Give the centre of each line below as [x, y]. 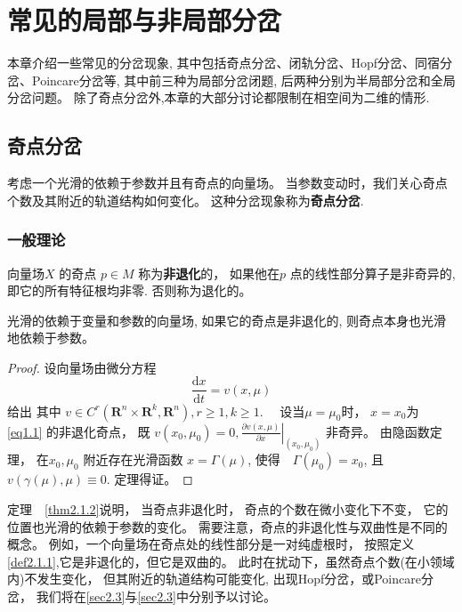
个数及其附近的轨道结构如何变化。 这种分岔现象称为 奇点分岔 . [186, 200]
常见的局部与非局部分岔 [145, 20]
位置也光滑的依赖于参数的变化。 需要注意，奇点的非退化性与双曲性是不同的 [227, 526]
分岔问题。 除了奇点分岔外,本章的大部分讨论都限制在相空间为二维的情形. [219, 97]
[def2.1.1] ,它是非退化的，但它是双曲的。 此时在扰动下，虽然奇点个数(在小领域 [231, 561]
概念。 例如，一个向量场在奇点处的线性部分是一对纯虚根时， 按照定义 [211, 544]
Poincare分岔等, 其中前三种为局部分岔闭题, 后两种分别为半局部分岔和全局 [243, 80]
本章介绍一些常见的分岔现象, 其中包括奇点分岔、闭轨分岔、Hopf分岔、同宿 [224, 63]
